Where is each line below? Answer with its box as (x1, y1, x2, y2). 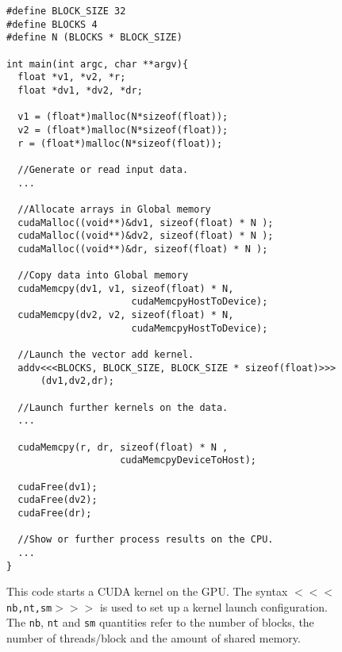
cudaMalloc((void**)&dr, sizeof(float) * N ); (17, 243, 268, 255)
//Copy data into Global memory (17, 270, 189, 282)
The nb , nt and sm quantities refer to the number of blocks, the (6, 614, 314, 631)
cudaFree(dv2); (17, 494, 98, 506)
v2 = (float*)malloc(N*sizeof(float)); (17, 124, 229, 136)
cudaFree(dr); (17, 507, 92, 519)
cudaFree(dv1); (17, 481, 98, 493)
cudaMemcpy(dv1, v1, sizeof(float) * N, (17, 282, 234, 294)
